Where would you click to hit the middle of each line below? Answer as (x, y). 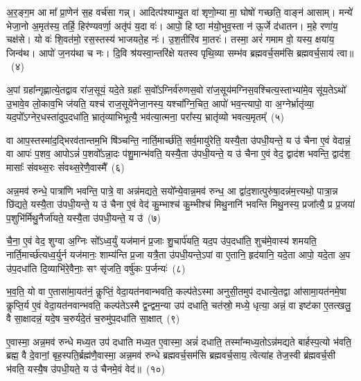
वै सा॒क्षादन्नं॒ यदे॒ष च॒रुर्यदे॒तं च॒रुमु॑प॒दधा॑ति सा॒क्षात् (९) (93, 318)
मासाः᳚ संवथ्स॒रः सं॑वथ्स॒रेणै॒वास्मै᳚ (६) (65, 167)
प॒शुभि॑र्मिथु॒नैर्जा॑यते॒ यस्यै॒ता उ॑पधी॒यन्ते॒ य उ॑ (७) (84, 217)
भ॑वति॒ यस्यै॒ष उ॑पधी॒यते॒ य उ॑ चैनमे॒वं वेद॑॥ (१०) (86, 369)
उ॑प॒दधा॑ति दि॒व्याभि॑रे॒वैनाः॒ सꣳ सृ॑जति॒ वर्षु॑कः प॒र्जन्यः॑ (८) (96, 268)
